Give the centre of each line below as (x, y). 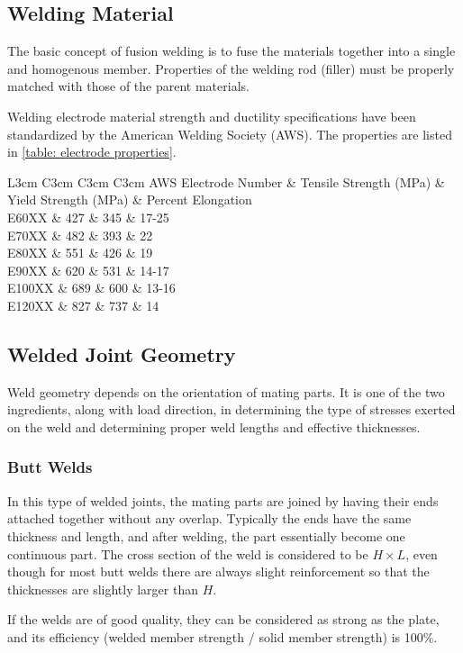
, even (422, 553)
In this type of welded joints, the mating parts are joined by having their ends (223, 500)
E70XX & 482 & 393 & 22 (80, 235)
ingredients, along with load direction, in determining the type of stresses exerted (231, 409)
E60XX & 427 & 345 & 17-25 (88, 217)
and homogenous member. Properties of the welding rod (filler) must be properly (231, 68)
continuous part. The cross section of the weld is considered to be (188, 553)
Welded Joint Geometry (122, 354)
